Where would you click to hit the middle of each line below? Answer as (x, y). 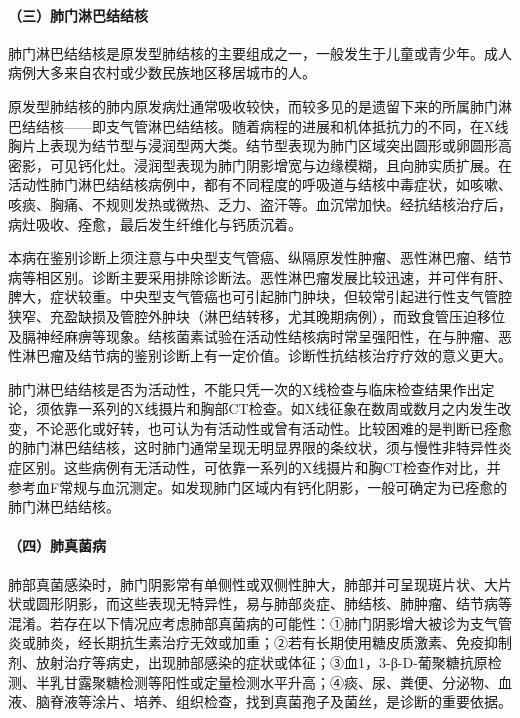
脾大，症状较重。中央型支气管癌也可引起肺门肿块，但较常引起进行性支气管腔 (260, 296)
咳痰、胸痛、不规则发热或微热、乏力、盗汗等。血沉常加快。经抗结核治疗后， (260, 203)
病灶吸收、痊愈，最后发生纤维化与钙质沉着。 (155, 223)
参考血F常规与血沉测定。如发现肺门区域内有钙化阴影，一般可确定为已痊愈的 (258, 486)
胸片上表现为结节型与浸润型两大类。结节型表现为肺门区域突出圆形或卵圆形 (253, 145)
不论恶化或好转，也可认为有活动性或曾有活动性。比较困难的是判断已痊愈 (273, 427)
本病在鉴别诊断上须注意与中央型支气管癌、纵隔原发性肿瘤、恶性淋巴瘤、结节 (260, 257)
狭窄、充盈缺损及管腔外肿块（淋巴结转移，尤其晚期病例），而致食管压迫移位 (256, 315)
